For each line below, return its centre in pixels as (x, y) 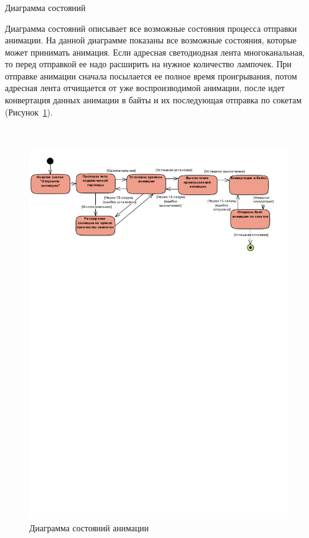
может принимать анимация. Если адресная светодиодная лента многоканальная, (155, 52)
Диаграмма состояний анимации (89, 527)
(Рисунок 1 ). (29, 112)
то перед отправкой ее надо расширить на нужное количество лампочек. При (148, 64)
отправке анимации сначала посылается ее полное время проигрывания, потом (151, 76)
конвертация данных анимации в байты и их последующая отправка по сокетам (153, 100)
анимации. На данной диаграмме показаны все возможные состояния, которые (151, 40)
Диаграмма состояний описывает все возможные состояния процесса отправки (151, 28)
